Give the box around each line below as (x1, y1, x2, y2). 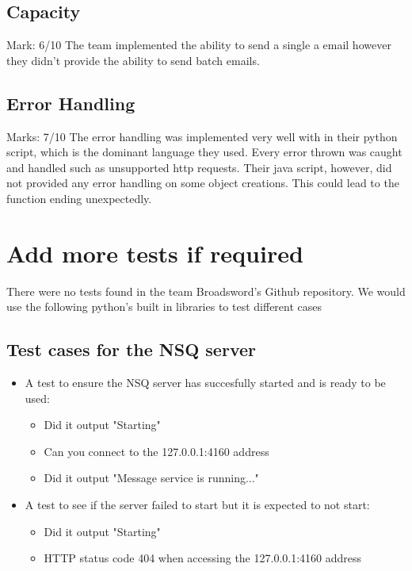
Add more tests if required (6, 236, 303, 269)
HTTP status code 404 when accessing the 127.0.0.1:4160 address (44, 550, 362, 566)
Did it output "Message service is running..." (44, 469, 259, 486)
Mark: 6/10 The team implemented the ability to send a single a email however (6, 36, 391, 53)
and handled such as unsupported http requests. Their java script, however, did (6, 159, 392, 175)
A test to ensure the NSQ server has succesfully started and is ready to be (25, 374, 386, 391)
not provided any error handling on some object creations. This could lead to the (6, 174, 399, 191)
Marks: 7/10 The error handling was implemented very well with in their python (6, 128, 398, 144)
